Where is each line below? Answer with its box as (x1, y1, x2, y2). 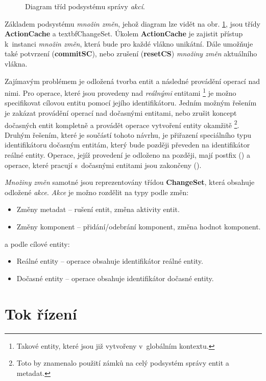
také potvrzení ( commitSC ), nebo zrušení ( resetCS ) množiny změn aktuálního (5, 48, 257, 59)
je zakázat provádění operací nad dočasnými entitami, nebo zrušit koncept (5, 108, 237, 118)
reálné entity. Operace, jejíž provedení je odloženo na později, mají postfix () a (5, 150, 250, 160)
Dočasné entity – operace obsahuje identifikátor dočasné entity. (16, 272, 214, 283)
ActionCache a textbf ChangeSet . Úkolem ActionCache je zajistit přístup (5, 28, 243, 39)
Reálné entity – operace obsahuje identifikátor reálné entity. (16, 256, 203, 266)
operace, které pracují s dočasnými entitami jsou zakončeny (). (5, 159, 202, 170)
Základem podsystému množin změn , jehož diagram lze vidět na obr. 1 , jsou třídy (5, 18, 260, 29)
